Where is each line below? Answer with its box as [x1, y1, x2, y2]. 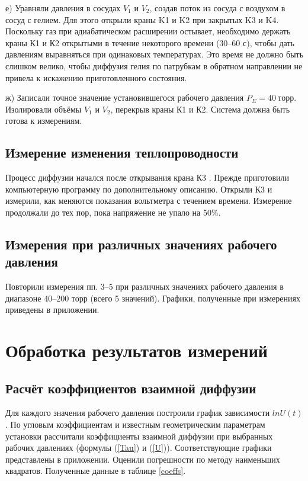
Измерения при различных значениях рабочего [5, 235, 277, 253]
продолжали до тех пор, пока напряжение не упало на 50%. [5, 206, 221, 218]
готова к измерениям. [5, 114, 82, 127]
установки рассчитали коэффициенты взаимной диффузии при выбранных [5, 429, 273, 442]
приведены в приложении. [5, 303, 100, 316]
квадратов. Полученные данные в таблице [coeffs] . [5, 464, 186, 477]
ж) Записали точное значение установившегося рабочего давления [5, 91, 244, 104]
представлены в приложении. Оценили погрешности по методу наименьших [5, 453, 280, 465]
